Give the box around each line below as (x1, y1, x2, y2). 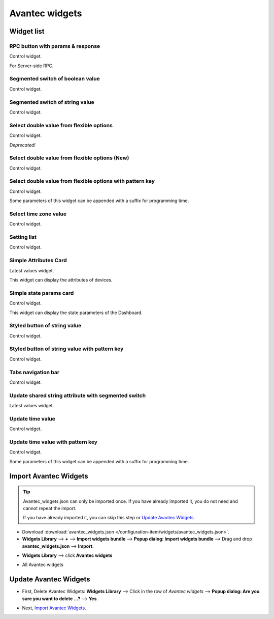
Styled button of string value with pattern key (9, 345, 124, 352)
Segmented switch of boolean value (9, 75, 100, 82)
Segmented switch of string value (9, 98, 95, 105)
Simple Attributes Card (9, 257, 67, 264)
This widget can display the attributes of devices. (9, 277, 113, 283)
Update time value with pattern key (9, 438, 97, 445)
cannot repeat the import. (23, 505, 77, 511)
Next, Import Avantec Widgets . (22, 605, 86, 611)
